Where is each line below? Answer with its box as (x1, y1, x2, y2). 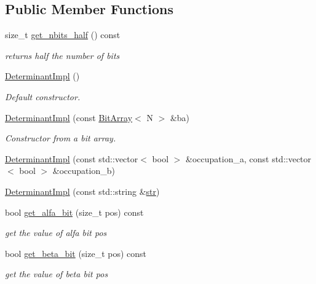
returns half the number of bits (5, 49, 120, 61)
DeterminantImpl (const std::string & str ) (5, 184, 160, 197)
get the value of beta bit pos (5, 267, 108, 280)
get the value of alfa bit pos (5, 226, 107, 239)
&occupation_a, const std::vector (186, 152, 312, 165)
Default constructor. (5, 90, 81, 103)
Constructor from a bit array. (5, 132, 116, 144)
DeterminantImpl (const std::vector (5, 152, 138, 165)
